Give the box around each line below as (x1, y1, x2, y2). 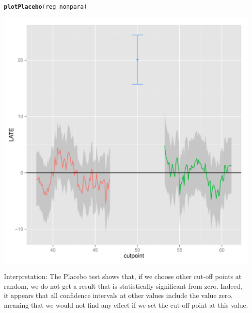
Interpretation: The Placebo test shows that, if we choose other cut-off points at (4, 271, 242, 281)
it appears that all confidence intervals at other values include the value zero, (4, 290, 233, 300)
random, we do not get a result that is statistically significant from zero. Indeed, (4, 280, 242, 291)
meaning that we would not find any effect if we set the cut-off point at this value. (4, 300, 248, 310)
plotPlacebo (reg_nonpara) (4, 3, 87, 10)
